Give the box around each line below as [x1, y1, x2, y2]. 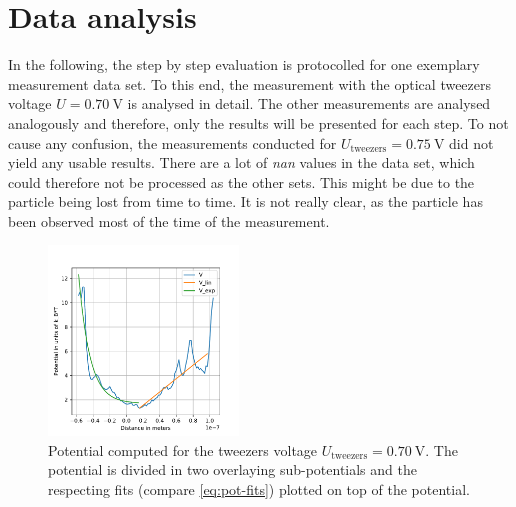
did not [449, 132, 494, 153]
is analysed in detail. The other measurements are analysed [127, 93, 491, 114]
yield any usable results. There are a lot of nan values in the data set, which [8, 152, 475, 173]
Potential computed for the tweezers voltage [48, 439, 318, 460]
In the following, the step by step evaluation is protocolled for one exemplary [8, 54, 480, 75]
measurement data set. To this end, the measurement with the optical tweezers [8, 73, 492, 94]
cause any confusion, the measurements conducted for [8, 132, 337, 153]
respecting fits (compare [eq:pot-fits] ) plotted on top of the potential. [48, 479, 470, 500]
